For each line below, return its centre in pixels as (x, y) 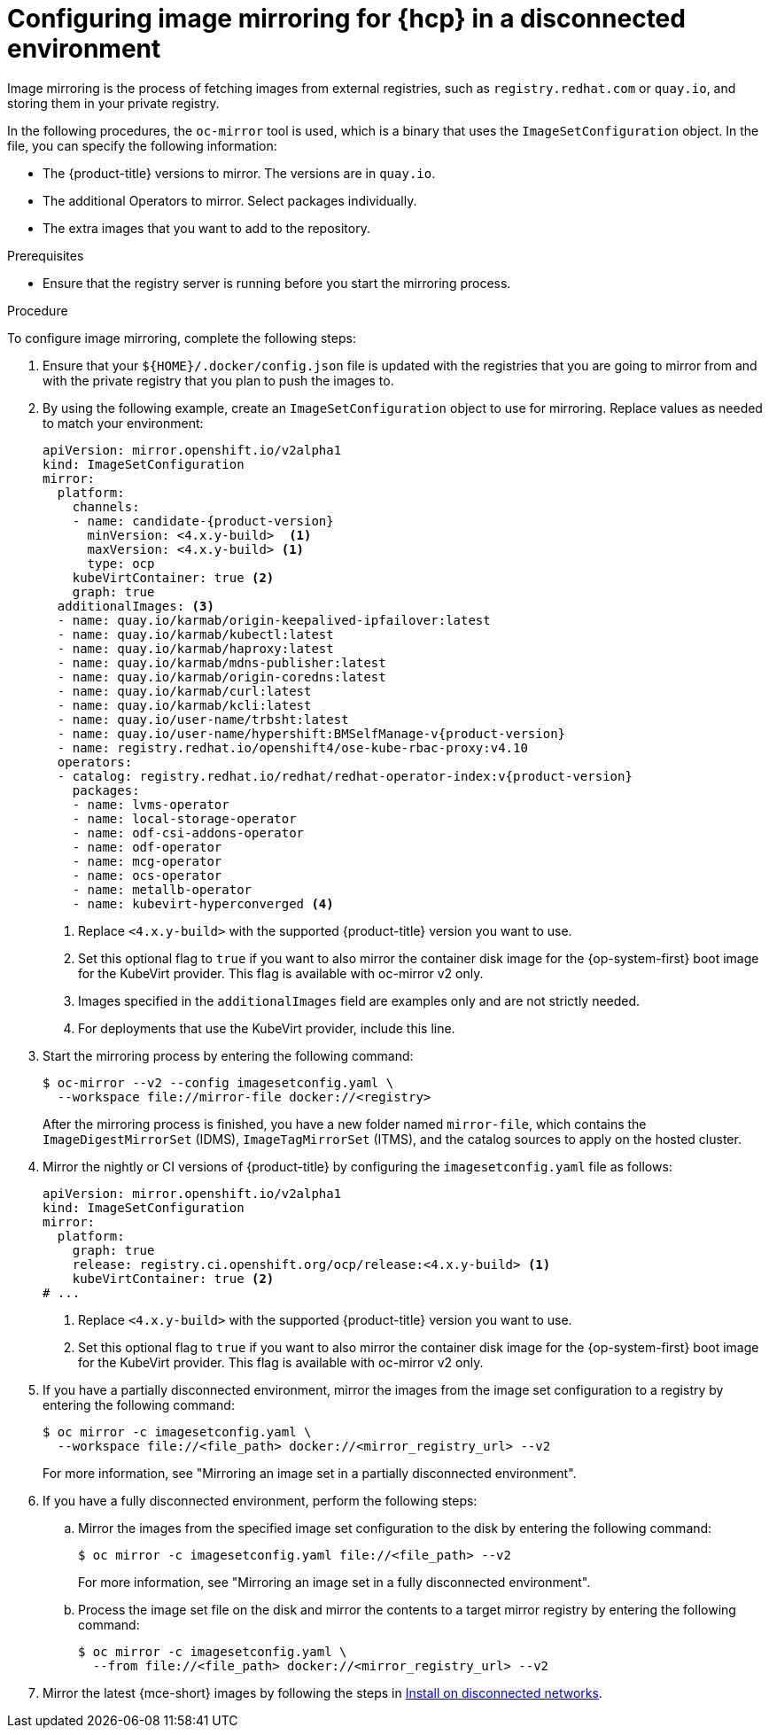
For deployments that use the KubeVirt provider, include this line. (267, 1028)
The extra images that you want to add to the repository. (206, 228)
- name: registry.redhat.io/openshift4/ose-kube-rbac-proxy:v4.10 (292, 747)
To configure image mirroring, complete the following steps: (182, 338)
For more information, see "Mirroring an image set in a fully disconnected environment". (334, 1582)
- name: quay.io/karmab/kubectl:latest (195, 634)
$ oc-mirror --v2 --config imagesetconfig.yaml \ (218, 1082)
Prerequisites (46, 255)
